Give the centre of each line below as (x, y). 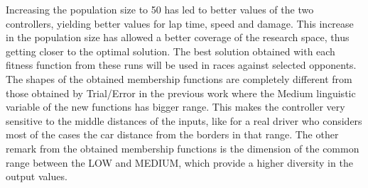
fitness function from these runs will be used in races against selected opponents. (181, 65)
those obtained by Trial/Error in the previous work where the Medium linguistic (181, 93)
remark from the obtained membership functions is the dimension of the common (183, 148)
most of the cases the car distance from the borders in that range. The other (172, 134)
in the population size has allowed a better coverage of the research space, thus (178, 37)
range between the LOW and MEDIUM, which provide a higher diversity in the (179, 162)
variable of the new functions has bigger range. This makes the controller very (175, 107)
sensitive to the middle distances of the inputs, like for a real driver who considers (184, 120)
